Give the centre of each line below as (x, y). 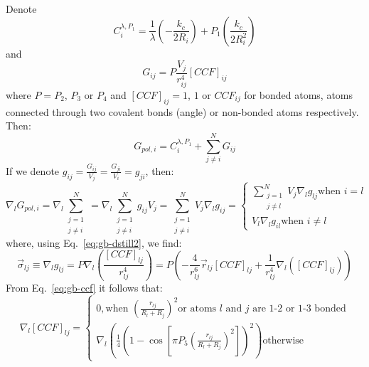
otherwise (283, 340)
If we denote (33, 170)
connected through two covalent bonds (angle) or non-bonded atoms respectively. (182, 111)
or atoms (197, 309)
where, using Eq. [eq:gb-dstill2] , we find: (94, 242)
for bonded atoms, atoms (299, 94)
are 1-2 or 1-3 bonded (299, 309)
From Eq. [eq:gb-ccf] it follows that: (84, 287)
